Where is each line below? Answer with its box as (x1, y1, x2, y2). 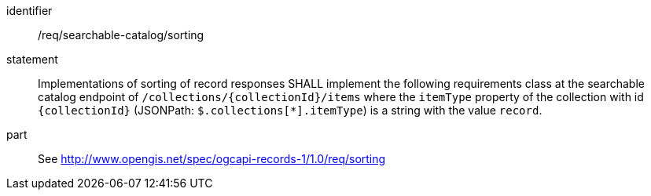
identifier (6, 4, 53, 17)
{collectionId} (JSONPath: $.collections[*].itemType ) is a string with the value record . (38, 103, 542, 117)
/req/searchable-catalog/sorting (38, 28, 204, 42)
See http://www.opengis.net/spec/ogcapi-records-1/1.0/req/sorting (38, 152, 386, 165)
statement (6, 53, 58, 66)
